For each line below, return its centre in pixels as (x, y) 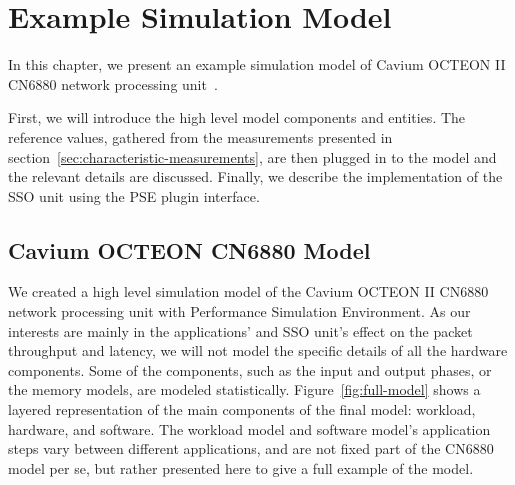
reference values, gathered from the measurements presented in (200, 136)
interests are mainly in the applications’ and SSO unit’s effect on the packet (240, 330)
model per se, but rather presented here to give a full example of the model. (241, 467)
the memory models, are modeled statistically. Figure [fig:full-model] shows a (244, 389)
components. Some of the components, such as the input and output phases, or (250, 369)
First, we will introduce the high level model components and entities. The (237, 117)
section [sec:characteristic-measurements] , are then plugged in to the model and (252, 156)
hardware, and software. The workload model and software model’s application (249, 428)
